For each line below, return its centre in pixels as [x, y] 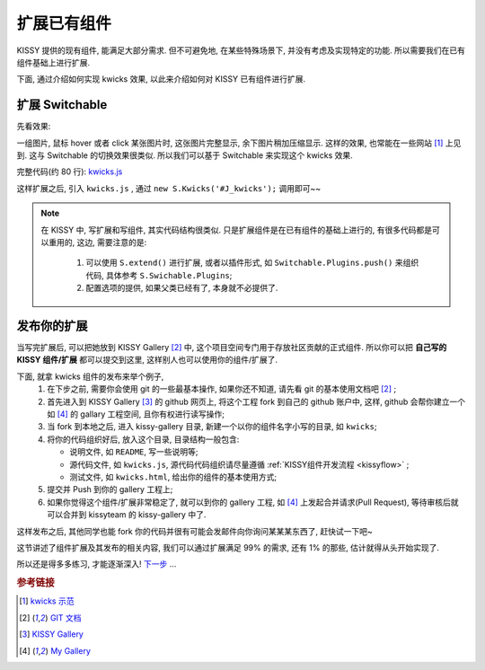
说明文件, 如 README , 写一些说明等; [134, 452]
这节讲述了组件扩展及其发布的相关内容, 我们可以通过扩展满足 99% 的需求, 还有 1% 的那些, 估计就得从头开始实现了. [228, 547]
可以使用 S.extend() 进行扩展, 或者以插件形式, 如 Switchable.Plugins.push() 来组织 [252, 263]
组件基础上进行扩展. [53, 62]
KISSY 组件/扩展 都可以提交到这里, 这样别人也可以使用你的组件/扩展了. [147, 360]
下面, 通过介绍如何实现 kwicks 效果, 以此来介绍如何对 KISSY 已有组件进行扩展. [161, 79]
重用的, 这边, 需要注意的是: [97, 242]
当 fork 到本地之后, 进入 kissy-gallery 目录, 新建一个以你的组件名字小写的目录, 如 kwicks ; [212, 427]
